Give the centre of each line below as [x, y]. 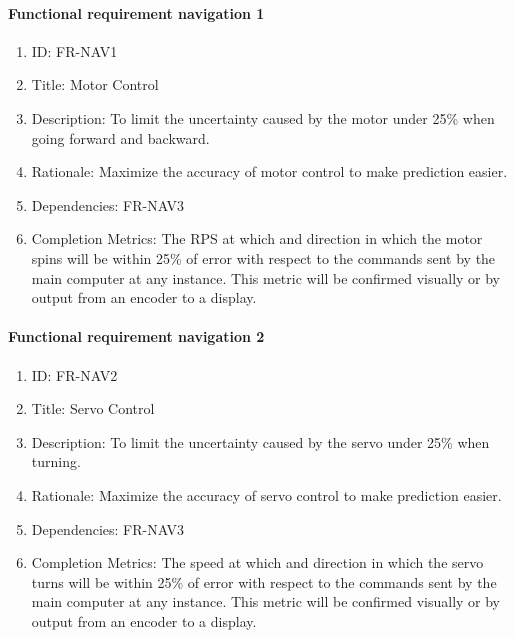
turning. [56, 461]
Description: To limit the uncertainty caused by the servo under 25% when [260, 441]
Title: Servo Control [93, 408]
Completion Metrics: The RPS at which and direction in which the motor [257, 238]
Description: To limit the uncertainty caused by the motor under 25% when [263, 117]
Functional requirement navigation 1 [136, 12]
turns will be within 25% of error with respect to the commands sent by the [264, 581]
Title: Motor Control [95, 84]
